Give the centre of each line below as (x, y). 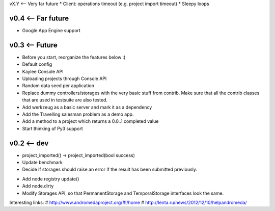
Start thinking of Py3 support (53, 128)
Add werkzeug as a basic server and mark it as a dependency (87, 107)
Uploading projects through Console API (64, 78)
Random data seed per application (58, 86)
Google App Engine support (51, 30)
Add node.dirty (38, 186)
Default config (37, 64)
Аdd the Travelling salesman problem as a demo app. (78, 114)
